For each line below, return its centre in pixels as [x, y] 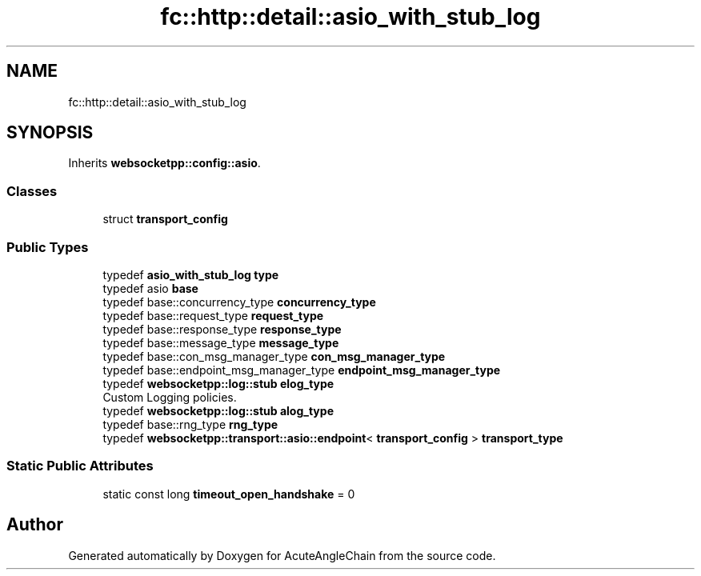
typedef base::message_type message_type [221, 342]
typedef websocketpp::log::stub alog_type [218, 410]
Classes [32, 191]
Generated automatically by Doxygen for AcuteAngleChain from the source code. [282, 555]
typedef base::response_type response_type [222, 329]
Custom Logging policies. [170, 397]
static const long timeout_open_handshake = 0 [229, 494]
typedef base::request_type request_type [213, 315]
